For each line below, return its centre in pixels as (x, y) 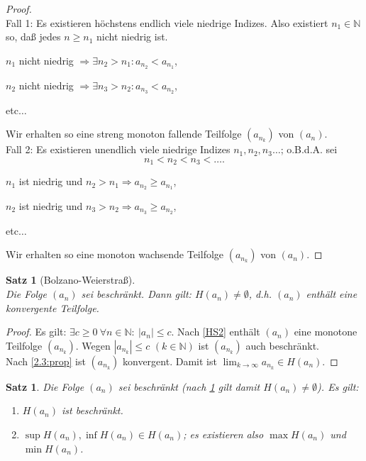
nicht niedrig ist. (132, 37)
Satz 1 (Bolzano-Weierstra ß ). (71, 280)
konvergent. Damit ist (170, 361)
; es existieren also (223, 434)
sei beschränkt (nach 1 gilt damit (189, 386)
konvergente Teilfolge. (52, 307)
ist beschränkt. (92, 410)
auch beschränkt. (283, 345)
